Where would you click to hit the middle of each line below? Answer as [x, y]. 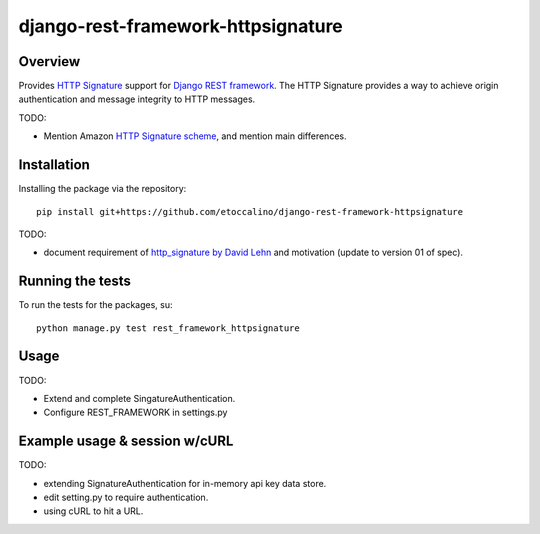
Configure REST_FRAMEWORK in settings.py [135, 412]
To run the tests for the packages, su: [96, 305]
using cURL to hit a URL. [93, 511]
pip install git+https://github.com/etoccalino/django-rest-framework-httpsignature [250, 211]
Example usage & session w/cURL [126, 441]
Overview [49, 61]
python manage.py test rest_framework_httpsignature [168, 328]
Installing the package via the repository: [102, 189]
